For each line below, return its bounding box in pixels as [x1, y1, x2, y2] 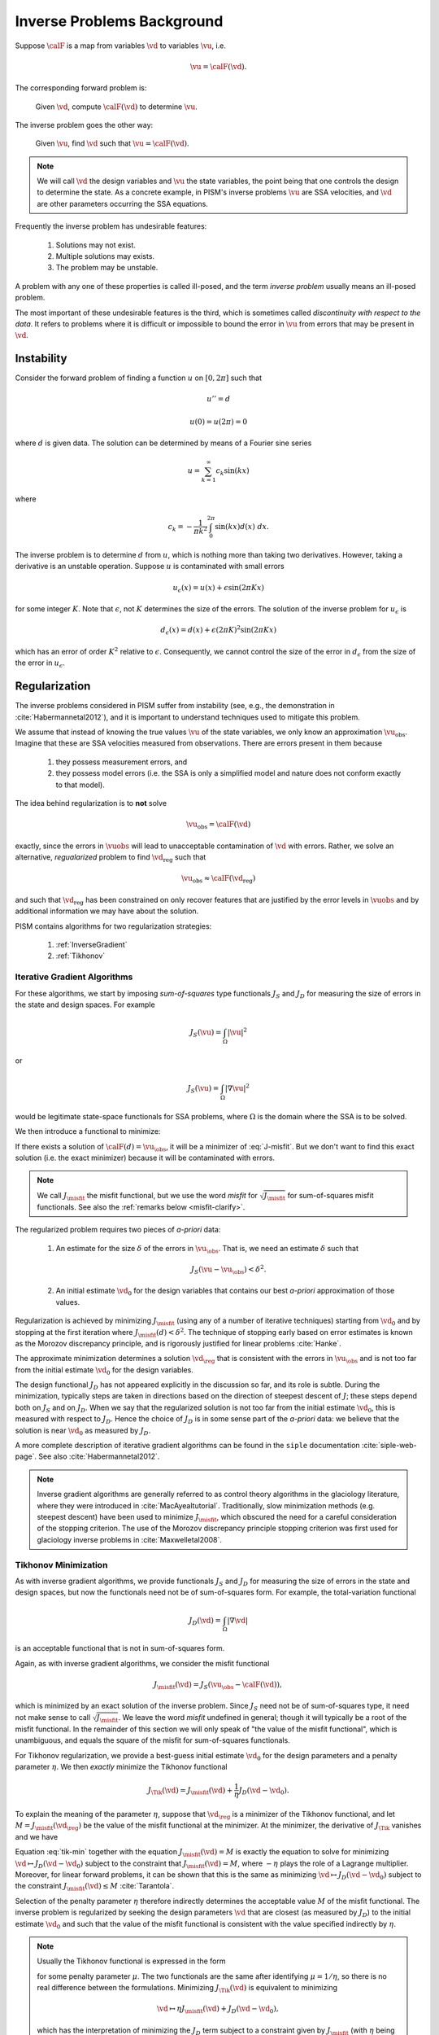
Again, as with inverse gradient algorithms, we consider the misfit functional [15, 1658, 270, 1668]
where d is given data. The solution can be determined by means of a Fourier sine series [15, 438, 312, 448]
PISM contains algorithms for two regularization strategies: [15, 921, 212, 931]
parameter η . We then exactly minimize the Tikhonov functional [15, 1762, 228, 1772]
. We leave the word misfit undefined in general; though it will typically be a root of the [118, 1712, 407, 1722]
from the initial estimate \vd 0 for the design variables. [15, 1364, 194, 1376]
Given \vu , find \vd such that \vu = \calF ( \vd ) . [35, 138, 190, 148]
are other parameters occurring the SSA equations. [37, 199, 209, 208]
